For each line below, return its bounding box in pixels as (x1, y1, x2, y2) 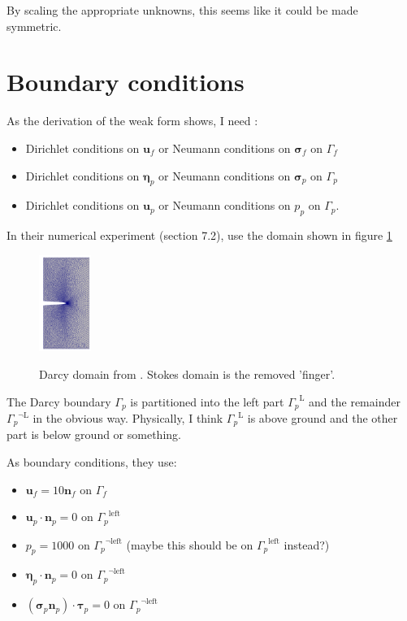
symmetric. (6, 17, 62, 34)
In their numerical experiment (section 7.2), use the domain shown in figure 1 (6, 227, 392, 244)
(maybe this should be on (126, 536, 253, 553)
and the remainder (309, 393, 401, 410)
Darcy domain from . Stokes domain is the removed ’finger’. (39, 365, 336, 382)
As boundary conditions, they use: (6, 454, 177, 471)
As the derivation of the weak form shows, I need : (6, 112, 258, 129)
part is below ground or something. (6, 426, 181, 443)
